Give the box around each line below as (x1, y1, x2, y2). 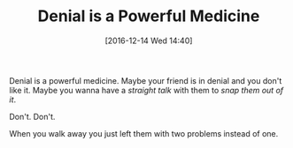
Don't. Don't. (9, 111, 56, 122)
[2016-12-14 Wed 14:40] (104, 35, 193, 46)
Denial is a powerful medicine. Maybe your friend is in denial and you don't (9, 75, 282, 85)
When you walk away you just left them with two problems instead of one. (9, 128, 279, 138)
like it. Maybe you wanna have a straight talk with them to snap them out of (9, 85, 284, 95)
